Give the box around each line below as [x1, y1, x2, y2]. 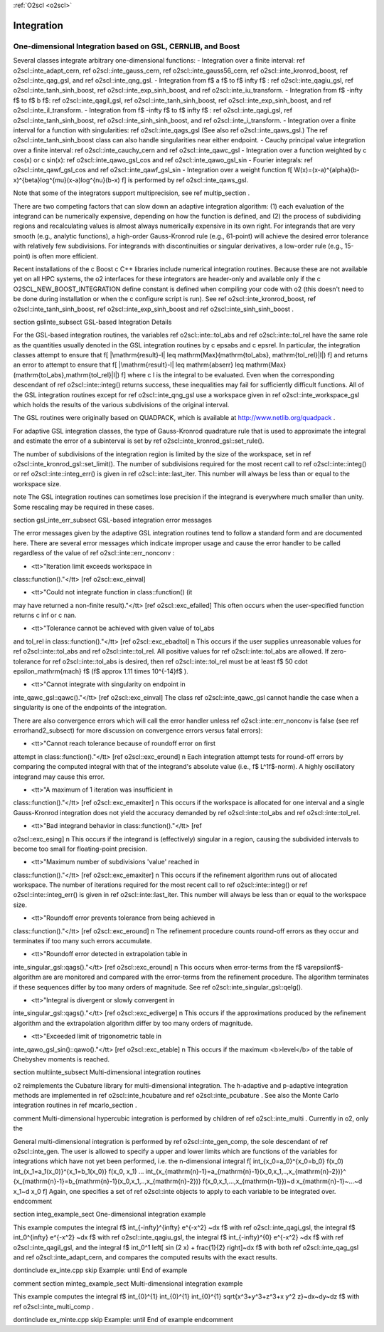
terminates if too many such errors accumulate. [13, 937, 152, 945]
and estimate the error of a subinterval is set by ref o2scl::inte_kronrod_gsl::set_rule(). [13, 436, 265, 445]
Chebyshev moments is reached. [13, 1054, 110, 1064]
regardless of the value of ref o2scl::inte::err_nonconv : [13, 549, 175, 557]
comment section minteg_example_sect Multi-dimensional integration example [13, 1279, 243, 1288]
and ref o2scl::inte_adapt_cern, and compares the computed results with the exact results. [13, 1253, 278, 1262]
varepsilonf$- [303, 963, 344, 971]
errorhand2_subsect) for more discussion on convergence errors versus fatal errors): [13, 726, 263, 735]
